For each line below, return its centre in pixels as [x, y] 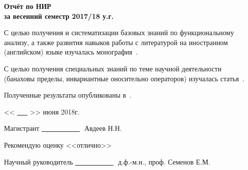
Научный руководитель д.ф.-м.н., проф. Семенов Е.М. [107, 161]
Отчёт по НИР [28, 6]
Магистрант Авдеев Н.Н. [63, 128]
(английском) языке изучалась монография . [71, 52]
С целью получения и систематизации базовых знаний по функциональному [119, 32]
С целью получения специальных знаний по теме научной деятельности [113, 68]
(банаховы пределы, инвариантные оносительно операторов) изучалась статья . [124, 78]
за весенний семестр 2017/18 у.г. [59, 16]
